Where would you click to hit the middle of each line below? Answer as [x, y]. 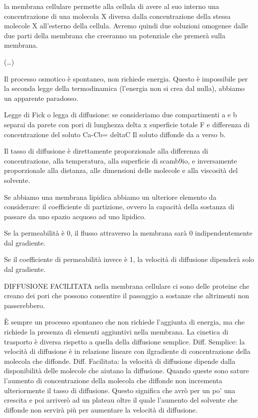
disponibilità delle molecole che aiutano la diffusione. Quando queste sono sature [127, 371]
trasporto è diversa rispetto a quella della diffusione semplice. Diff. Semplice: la [125, 341]
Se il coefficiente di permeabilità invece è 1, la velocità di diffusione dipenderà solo [129, 259]
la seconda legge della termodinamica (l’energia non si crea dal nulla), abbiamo [125, 88]
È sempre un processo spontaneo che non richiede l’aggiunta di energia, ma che [125, 322]
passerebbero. [25, 305]
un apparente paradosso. [41, 98]
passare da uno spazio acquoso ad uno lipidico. [75, 216]
